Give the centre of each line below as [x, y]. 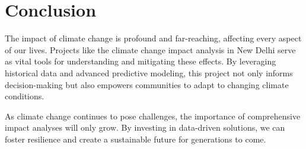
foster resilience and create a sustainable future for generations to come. [136, 139]
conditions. [25, 96]
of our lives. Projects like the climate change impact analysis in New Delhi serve [150, 49]
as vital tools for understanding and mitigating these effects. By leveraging [141, 61]
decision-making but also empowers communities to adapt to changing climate [147, 84]
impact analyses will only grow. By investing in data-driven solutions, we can [145, 127]
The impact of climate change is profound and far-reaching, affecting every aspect [153, 38]
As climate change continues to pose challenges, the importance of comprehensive [153, 116]
